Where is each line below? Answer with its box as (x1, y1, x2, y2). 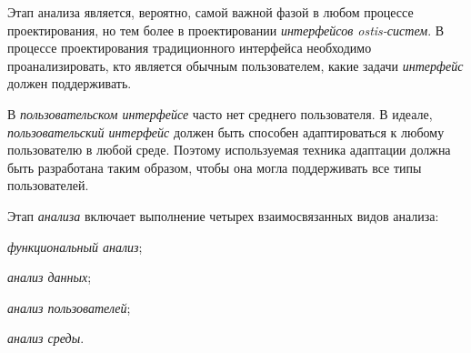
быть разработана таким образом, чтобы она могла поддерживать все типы (7, 157, 422, 176)
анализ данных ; (7, 267, 92, 287)
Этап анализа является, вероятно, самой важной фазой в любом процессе (7, 3, 414, 21)
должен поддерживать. (7, 74, 132, 93)
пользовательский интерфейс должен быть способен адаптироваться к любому (7, 122, 445, 141)
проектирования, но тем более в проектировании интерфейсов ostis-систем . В (7, 20, 445, 39)
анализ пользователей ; (7, 298, 131, 317)
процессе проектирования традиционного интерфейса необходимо (7, 38, 372, 57)
